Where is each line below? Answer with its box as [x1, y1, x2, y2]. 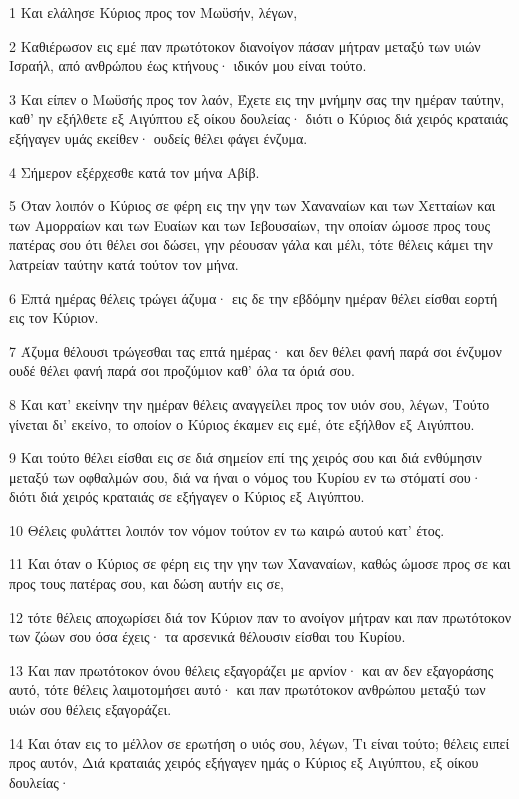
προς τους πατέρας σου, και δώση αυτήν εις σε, [9, 573, 284, 594]
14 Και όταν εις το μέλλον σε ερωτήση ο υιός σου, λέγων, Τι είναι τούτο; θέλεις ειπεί [9, 732, 510, 753]
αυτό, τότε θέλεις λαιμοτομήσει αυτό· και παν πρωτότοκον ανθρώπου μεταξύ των [9, 679, 486, 700]
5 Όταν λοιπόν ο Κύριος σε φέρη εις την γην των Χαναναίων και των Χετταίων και [9, 195, 496, 216]
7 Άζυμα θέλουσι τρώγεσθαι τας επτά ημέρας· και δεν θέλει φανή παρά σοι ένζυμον [9, 340, 502, 361]
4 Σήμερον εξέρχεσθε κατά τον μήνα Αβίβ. [9, 161, 260, 182]
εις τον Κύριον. [9, 307, 99, 328]
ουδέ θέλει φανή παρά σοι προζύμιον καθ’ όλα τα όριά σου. [9, 360, 355, 381]
